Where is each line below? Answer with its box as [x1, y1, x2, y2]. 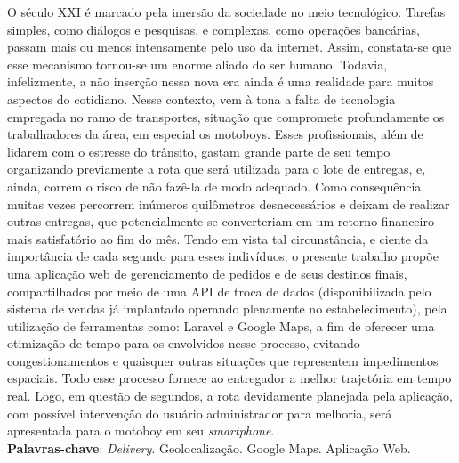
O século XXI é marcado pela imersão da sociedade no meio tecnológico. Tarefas [7, 3, 446, 20]
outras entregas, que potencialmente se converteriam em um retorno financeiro [7, 212, 434, 231]
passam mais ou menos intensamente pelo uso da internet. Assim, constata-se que [7, 37, 452, 56]
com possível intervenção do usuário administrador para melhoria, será [7, 403, 392, 422]
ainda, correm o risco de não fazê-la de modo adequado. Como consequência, [7, 176, 425, 195]
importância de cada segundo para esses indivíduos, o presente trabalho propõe [7, 247, 439, 265]
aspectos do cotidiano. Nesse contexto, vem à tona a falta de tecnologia [7, 89, 396, 108]
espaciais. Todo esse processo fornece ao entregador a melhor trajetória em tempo [7, 369, 452, 387]
